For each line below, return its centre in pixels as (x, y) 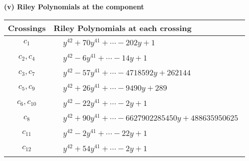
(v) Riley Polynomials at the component (74, 6)
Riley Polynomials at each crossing (123, 28)
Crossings (27, 28)
